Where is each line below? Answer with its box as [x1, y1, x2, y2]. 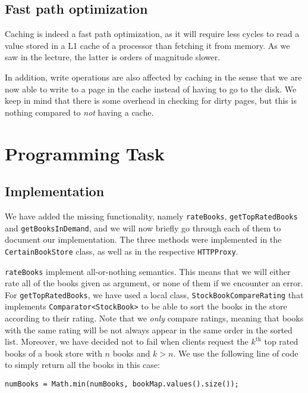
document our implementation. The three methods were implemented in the [5, 233, 282, 246]
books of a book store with [5, 346, 102, 359]
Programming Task [5, 141, 165, 165]
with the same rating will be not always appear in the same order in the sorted [5, 323, 293, 336]
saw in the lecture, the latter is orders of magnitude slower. [5, 51, 221, 63]
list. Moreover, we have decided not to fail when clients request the [5, 335, 249, 348]
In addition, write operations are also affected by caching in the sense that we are [5, 70, 302, 83]
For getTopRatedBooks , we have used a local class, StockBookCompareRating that [5, 288, 304, 301]
